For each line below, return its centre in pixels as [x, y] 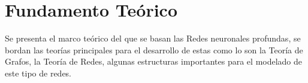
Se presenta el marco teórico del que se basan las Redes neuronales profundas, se [153, 38]
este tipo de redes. [38, 73]
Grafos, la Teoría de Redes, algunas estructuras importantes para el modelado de [154, 61]
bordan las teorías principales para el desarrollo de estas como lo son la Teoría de [154, 50]
